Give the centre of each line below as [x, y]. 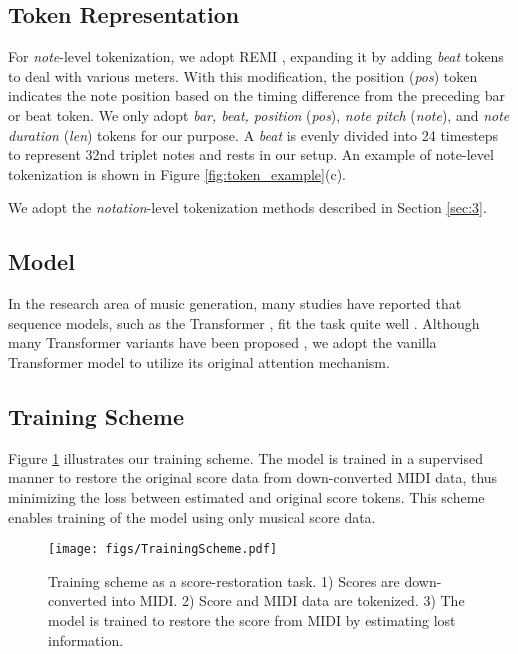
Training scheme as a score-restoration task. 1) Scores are [224, 580]
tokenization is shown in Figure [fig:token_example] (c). [177, 173]
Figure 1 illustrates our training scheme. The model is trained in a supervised [245, 457]
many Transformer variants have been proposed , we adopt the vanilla [222, 342]
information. [86, 639]
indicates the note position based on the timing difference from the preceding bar [256, 95]
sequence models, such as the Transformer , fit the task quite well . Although [244, 322]
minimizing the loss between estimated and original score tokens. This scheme [246, 496]
